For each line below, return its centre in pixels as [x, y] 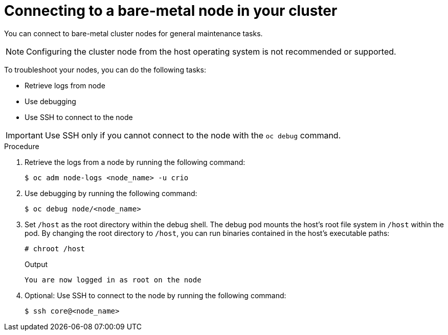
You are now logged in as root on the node [113, 280]
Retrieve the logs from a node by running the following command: [135, 162]
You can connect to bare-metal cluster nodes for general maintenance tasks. [133, 33]
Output [36, 264]
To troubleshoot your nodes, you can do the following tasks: [105, 69]
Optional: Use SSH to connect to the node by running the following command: [155, 295]
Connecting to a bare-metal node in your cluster [171, 11]
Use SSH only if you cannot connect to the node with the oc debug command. [193, 135]
